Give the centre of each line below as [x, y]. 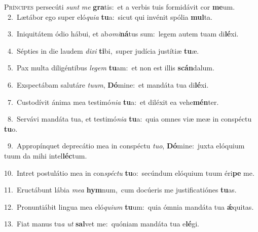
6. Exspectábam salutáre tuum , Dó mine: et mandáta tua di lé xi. [108, 84]
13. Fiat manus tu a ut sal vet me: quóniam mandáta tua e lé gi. [102, 224]
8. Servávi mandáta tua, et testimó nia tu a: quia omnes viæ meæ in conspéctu [130, 119]
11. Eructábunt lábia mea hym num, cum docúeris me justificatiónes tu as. [120, 190]
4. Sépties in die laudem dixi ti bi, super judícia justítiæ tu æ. [103, 50]
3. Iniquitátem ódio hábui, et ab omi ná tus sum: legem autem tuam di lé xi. [123, 34]
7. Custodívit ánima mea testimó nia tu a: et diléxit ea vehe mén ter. [113, 102]
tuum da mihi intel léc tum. [46, 155]
